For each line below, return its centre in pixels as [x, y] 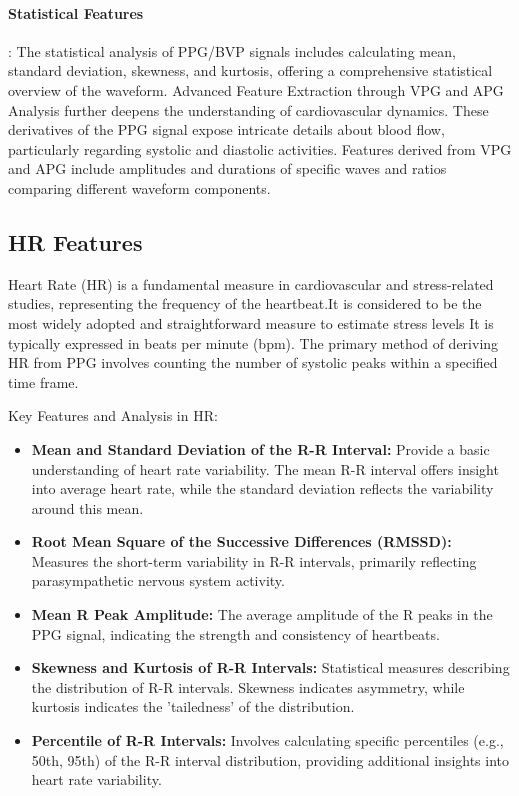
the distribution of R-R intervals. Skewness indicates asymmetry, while [248, 686]
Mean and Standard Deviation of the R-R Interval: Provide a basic [260, 448]
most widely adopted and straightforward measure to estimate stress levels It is [251, 322]
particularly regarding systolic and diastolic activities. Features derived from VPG [260, 148]
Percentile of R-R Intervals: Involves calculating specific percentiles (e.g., [267, 740]
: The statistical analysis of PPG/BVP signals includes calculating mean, [232, 50]
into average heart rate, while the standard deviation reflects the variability [262, 488]
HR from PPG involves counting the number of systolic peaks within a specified [253, 362]
